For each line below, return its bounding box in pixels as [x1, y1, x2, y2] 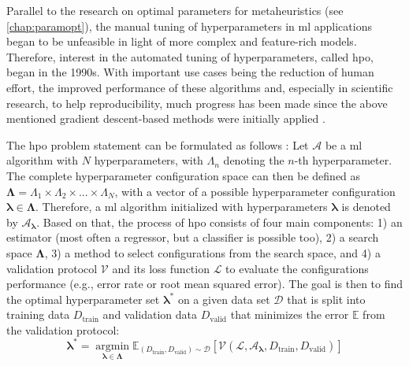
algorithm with [6, 152, 79, 168]
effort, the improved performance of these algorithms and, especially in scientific [6, 79, 393, 95]
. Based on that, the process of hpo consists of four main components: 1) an [36, 213, 403, 230]
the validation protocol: [6, 321, 120, 338]
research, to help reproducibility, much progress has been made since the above [6, 94, 388, 111]
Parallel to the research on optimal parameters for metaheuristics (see [6, 2, 344, 18]
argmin [95, 340, 130, 352]
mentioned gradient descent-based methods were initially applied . [6, 110, 325, 127]
